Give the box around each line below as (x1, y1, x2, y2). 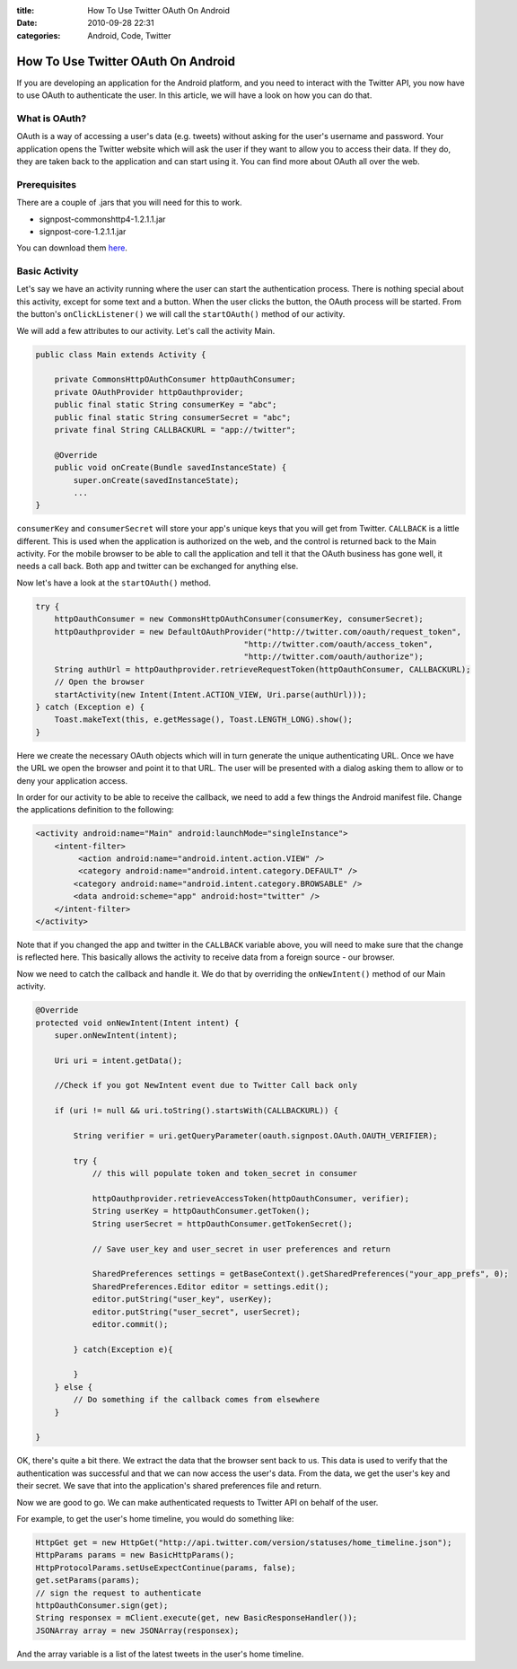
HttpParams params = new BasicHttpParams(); (35, 1550, 235, 1560)
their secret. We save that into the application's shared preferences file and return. (16, 1480, 322, 1491)
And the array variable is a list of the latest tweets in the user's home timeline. (16, 1648, 304, 1659)
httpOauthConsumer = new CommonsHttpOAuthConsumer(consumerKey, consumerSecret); (54, 614, 424, 624)
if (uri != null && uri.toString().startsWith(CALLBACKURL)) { (54, 1105, 339, 1116)
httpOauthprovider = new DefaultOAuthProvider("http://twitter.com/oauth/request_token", (54, 627, 462, 637)
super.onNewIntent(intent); (54, 1030, 179, 1041)
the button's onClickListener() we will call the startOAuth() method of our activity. (16, 309, 346, 320)
